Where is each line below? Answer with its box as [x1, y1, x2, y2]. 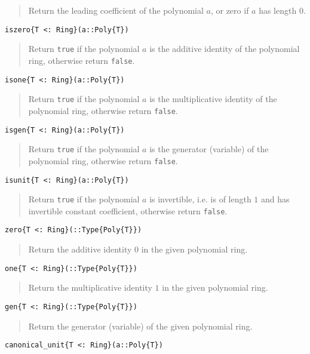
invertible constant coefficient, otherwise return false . [28, 204, 228, 217]
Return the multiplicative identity [28, 281, 152, 294]
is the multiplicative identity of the [149, 93, 277, 105]
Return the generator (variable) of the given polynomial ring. [28, 319, 253, 332]
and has [261, 193, 290, 205]
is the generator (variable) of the [149, 143, 269, 155]
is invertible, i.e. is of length [149, 193, 251, 205]
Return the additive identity [28, 243, 132, 256]
